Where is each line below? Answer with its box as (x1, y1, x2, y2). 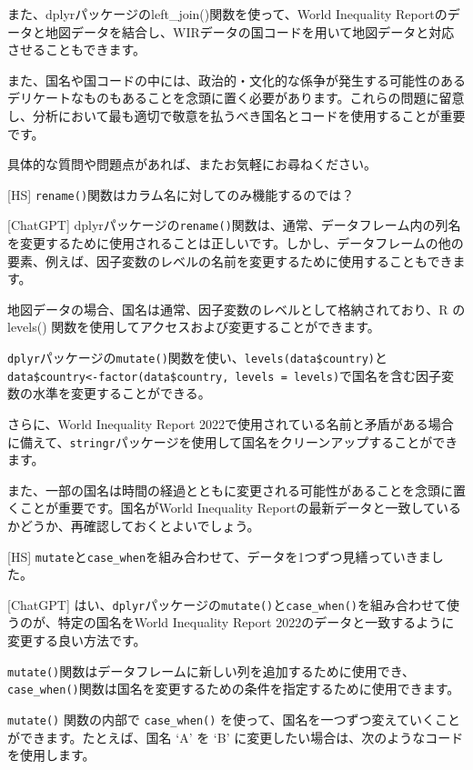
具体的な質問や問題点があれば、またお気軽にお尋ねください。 (7, 155, 377, 174)
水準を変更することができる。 (32, 384, 211, 403)
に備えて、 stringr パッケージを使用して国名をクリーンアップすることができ (7, 432, 458, 451)
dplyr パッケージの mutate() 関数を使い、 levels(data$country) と (7, 348, 387, 367)
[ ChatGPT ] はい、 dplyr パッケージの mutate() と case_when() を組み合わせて (7, 595, 448, 614)
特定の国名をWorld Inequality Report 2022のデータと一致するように (57, 613, 455, 632)
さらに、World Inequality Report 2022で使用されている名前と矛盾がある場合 (7, 414, 454, 433)
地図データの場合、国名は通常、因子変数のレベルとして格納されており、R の (7, 299, 466, 318)
